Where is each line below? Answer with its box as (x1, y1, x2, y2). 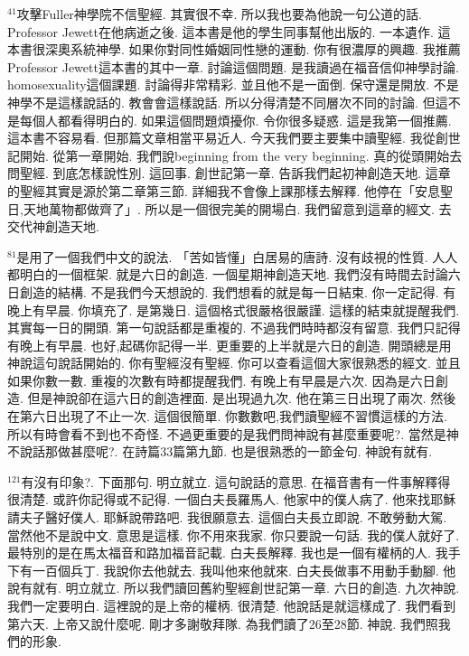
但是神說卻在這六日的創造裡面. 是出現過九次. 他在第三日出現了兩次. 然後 (27, 389, 456, 408)
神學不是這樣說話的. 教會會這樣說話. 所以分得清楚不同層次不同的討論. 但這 (7, 92, 448, 111)
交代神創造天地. (7, 217, 99, 236)
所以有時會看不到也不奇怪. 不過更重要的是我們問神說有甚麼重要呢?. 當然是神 (7, 424, 459, 443)
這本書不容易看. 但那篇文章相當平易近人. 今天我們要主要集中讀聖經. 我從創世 (7, 128, 461, 147)
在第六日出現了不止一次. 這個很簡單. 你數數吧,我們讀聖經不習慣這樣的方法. (7, 407, 447, 426)
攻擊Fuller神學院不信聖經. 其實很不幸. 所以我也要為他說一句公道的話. (16, 5, 422, 23)
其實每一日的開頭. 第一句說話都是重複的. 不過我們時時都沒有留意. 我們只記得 (7, 318, 461, 337)
